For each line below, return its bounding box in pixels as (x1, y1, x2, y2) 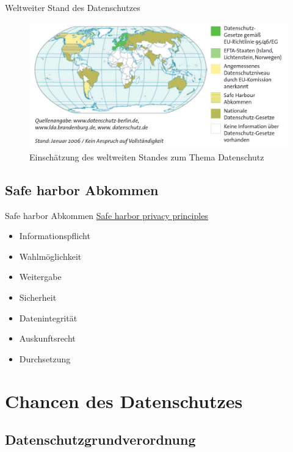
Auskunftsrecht (19, 332, 76, 345)
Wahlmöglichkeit (19, 249, 82, 262)
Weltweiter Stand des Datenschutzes (5, 1, 140, 13)
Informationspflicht (19, 229, 90, 242)
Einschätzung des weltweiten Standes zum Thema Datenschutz (29, 150, 264, 163)
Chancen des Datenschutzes (5, 388, 243, 413)
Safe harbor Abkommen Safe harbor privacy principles (5, 209, 208, 221)
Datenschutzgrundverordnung (5, 430, 196, 449)
